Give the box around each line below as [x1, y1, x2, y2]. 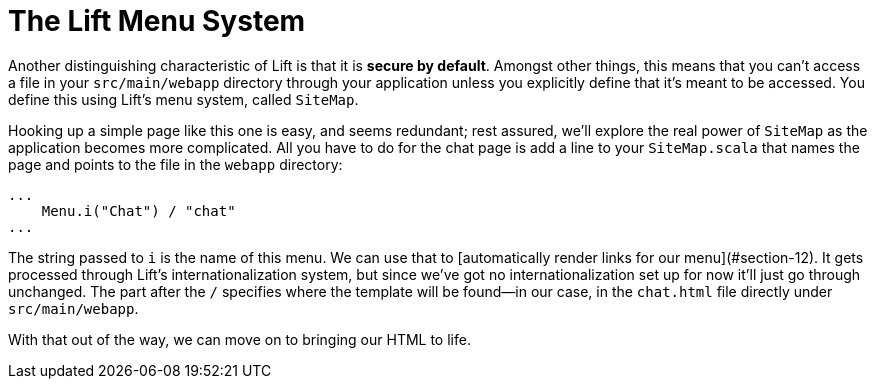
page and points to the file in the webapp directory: [8, 155, 343, 173]
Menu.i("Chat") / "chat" [41, 202, 236, 219]
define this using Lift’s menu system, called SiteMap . [8, 90, 359, 108]
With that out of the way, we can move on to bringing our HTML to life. [8, 330, 471, 348]
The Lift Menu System [8, 4, 306, 38]
